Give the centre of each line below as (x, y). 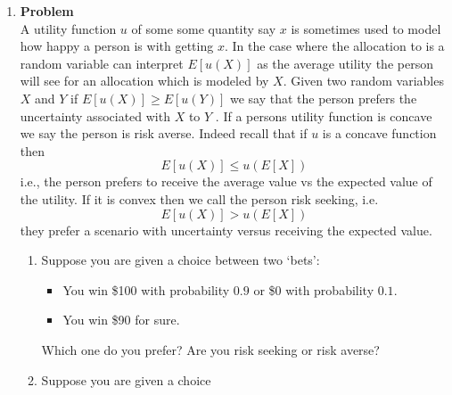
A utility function (68, 28)
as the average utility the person (345, 63)
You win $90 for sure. (121, 320)
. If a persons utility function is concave (324, 115)
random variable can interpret (102, 63)
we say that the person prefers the (323, 98)
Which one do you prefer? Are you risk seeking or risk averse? (210, 349)
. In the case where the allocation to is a (334, 46)
